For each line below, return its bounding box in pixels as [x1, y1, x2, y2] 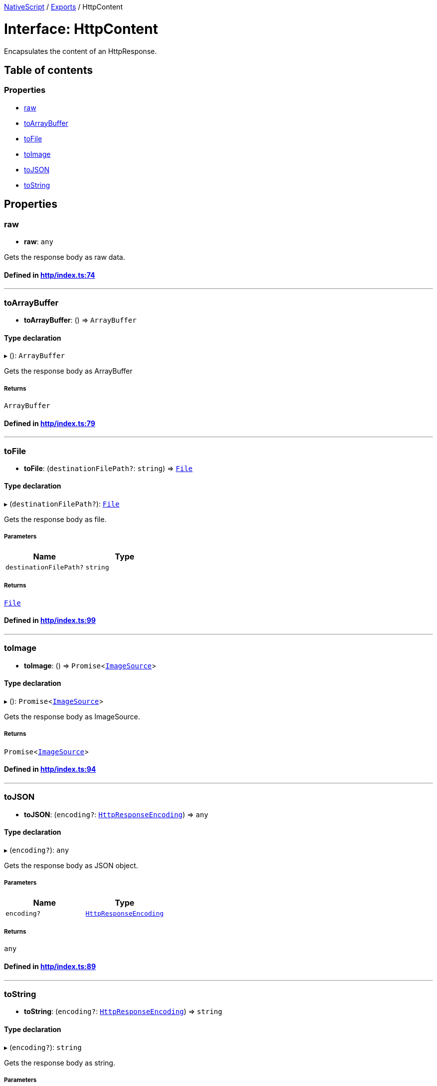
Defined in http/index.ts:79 [4, 419, 95, 428]
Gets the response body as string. [4, 1058, 115, 1067]
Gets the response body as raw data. [4, 252, 125, 261]
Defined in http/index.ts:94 [4, 765, 96, 774]
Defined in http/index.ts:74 [4, 270, 95, 279]
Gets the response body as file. [4, 515, 107, 524]
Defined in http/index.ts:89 [4, 962, 96, 971]
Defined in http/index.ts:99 [4, 616, 96, 625]
